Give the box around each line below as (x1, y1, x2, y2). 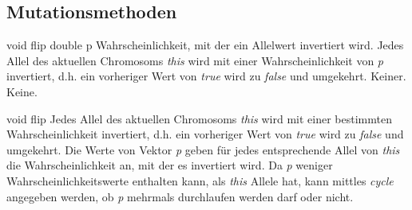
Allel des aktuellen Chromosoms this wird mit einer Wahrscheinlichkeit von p (6, 52, 383, 68)
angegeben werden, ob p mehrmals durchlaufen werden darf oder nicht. (6, 188, 354, 204)
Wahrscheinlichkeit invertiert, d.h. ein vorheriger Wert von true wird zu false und (6, 126, 404, 142)
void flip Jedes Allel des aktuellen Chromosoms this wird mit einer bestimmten (6, 110, 392, 126)
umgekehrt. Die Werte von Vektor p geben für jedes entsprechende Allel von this (6, 141, 400, 157)
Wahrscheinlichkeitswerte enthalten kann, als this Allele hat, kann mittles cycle (6, 172, 394, 189)
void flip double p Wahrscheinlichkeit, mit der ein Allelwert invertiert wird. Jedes (6, 37, 404, 53)
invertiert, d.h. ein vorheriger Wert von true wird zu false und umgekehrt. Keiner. (6, 68, 406, 84)
